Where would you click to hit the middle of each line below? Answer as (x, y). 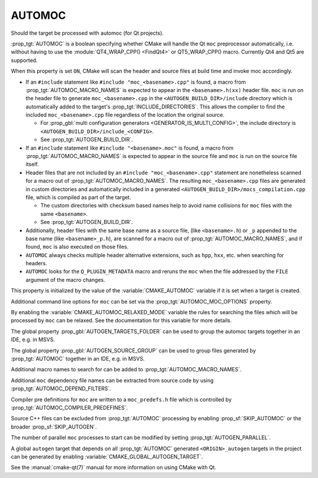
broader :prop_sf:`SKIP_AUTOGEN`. (54, 427)
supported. (24, 60)
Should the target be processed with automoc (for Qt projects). (87, 33)
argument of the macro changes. (65, 279)
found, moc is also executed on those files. (77, 247)
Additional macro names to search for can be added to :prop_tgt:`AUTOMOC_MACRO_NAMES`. (126, 370)
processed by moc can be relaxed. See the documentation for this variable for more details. (121, 321)
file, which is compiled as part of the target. (78, 197)
